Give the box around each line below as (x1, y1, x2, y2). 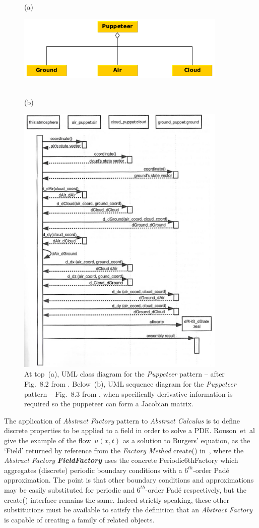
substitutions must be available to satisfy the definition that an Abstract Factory (4, 504, 252, 515)
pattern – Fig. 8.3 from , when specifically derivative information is (24, 388, 233, 399)
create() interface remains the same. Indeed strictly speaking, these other (4, 494, 229, 505)
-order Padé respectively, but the (145, 484, 246, 495)
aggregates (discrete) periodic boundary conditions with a (4, 464, 182, 475)
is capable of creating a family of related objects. (4, 514, 155, 524)
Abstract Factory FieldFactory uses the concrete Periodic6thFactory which (4, 455, 238, 465)
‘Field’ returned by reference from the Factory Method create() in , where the (4, 445, 244, 455)
